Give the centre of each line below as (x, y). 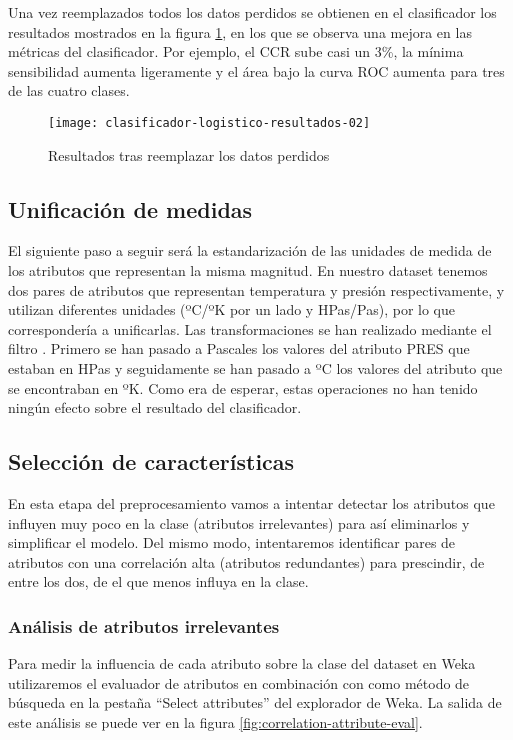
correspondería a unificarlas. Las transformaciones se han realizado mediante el (250, 328)
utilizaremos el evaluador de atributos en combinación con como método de (239, 682)
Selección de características (151, 461)
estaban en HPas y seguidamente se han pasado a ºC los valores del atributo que (255, 367)
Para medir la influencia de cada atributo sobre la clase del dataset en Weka (242, 663)
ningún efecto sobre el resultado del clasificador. (155, 407)
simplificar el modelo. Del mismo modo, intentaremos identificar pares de (232, 542)
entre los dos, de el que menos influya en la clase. (158, 581)
